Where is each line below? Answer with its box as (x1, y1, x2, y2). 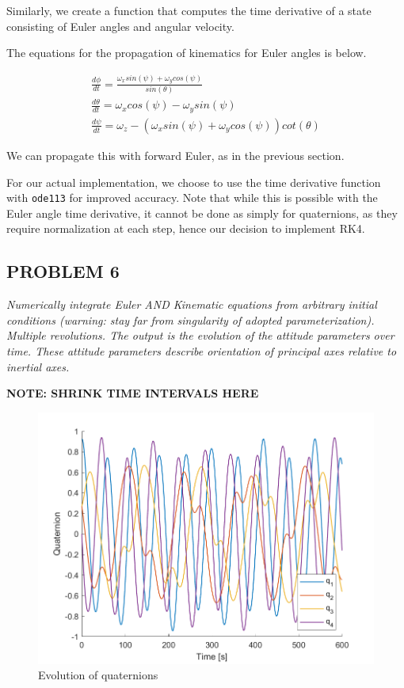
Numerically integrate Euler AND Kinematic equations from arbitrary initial (6, 296, 377, 313)
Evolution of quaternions (38, 667, 158, 683)
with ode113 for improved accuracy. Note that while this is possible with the (6, 189, 378, 206)
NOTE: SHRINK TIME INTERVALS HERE (6, 385, 259, 401)
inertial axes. (6, 358, 70, 374)
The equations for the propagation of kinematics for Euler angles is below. (6, 44, 367, 61)
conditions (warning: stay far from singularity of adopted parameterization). (6, 311, 375, 328)
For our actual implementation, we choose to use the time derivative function (6, 173, 381, 190)
